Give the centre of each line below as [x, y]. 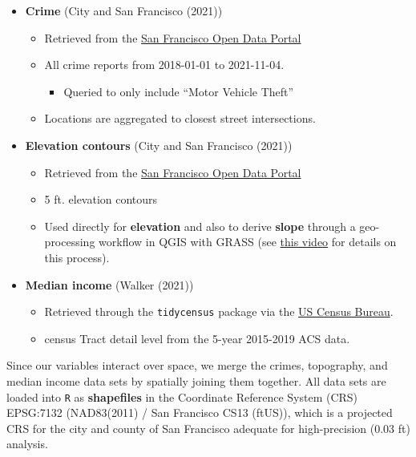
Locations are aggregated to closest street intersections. [180, 118]
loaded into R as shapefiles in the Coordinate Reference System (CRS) [182, 396]
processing [70, 242]
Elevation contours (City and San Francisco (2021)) [159, 145]
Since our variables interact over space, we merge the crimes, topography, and [197, 365]
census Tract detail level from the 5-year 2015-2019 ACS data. [197, 338]
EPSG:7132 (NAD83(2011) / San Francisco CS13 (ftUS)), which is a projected [200, 413]
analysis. [27, 444]
